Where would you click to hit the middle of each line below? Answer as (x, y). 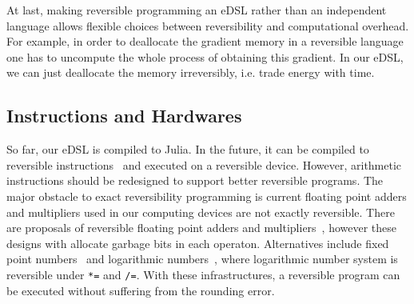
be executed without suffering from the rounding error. (141, 290)
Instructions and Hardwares (124, 116)
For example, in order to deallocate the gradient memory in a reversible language (205, 41)
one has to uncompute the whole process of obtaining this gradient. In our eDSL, (205, 56)
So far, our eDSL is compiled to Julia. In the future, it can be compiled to (188, 149)
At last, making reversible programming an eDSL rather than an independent (197, 10)
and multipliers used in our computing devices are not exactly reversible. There (201, 212)
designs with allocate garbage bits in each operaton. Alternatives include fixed (198, 243)
